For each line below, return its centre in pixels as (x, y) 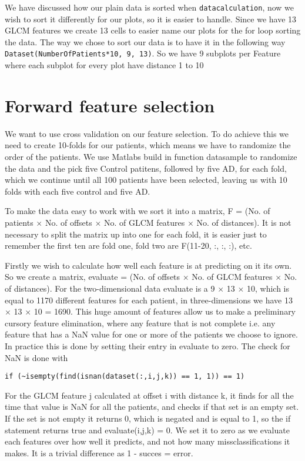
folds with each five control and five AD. (78, 191)
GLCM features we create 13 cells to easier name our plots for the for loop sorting (153, 30)
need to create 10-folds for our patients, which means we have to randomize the (148, 145)
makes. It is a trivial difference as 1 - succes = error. (99, 452)
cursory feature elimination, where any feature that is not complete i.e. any (140, 323)
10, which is (268, 288)
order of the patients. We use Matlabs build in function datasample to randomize (151, 156)
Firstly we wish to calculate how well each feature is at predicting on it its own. (148, 265)
